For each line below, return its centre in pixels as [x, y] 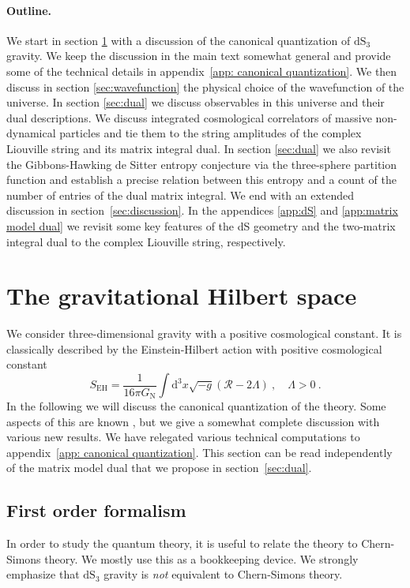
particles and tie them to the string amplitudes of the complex [211, 133]
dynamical [31, 133]
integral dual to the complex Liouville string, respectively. [146, 241]
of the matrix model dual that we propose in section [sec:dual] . [159, 468]
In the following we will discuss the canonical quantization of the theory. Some [196, 406]
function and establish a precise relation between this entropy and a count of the [201, 180]
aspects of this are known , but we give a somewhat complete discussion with [193, 421]
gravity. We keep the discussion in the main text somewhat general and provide [199, 56]
